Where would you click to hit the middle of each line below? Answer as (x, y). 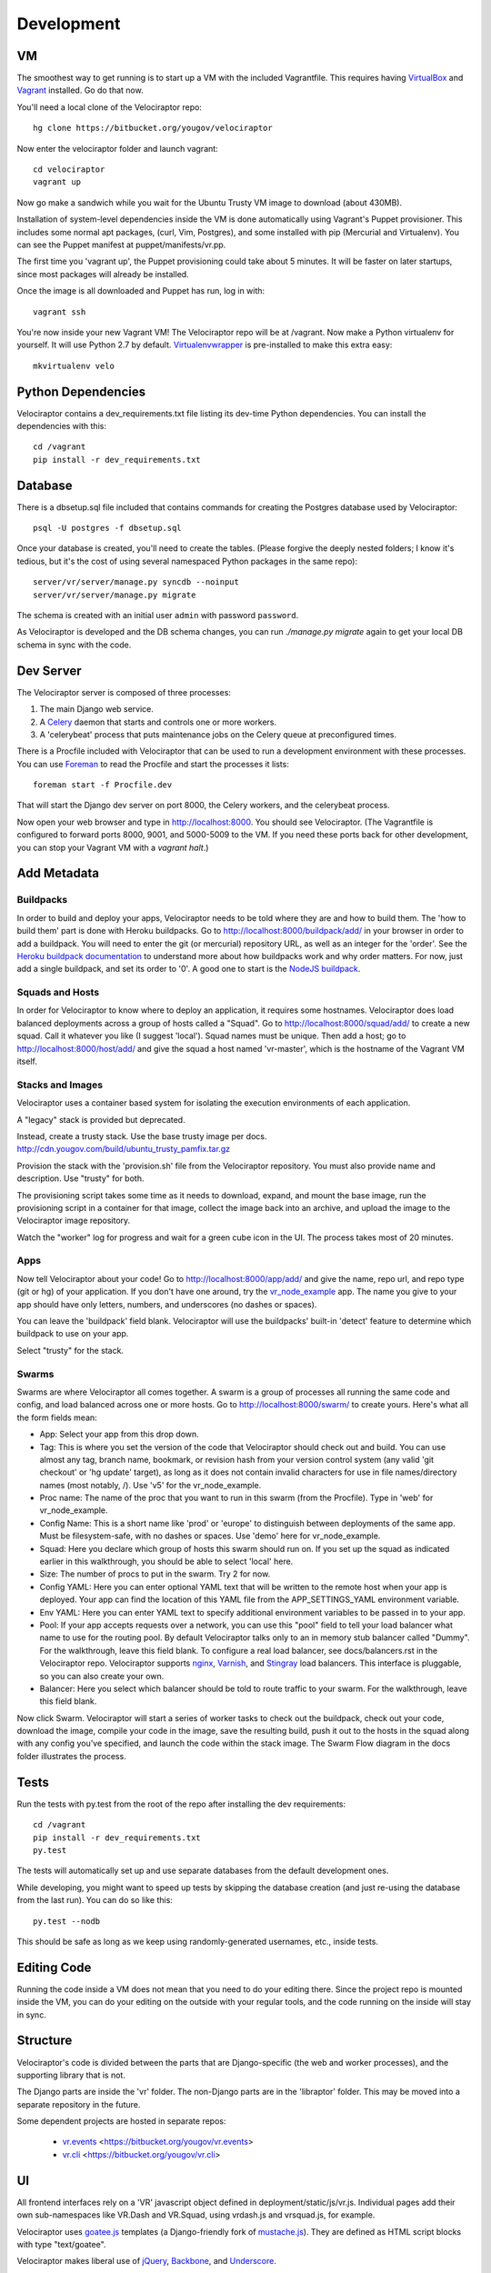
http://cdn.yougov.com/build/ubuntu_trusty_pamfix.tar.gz (124, 1149)
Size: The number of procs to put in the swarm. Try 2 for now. (155, 1574)
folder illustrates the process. (71, 1756)
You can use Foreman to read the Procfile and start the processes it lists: (153, 764)
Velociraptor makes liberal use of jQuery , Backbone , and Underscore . (147, 2261)
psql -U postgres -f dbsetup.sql (107, 528)
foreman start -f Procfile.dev (103, 785)
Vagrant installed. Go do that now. (80, 90)
